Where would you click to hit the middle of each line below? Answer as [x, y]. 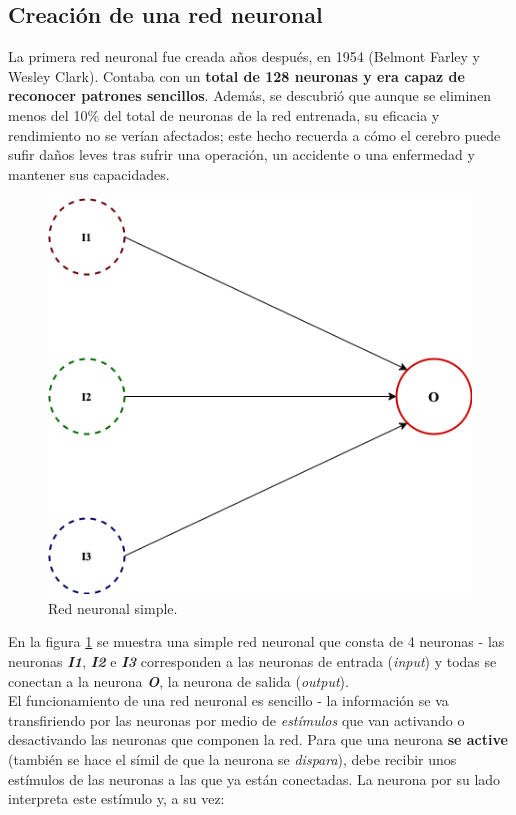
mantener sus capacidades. [89, 173]
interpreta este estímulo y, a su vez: [116, 798]
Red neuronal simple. [113, 607]
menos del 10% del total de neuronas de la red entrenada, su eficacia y [224, 114]
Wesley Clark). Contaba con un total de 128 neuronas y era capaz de [236, 75]
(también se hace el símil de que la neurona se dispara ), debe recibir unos [232, 758]
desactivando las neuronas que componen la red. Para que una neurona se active [258, 739]
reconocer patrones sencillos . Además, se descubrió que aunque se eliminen [250, 95]
